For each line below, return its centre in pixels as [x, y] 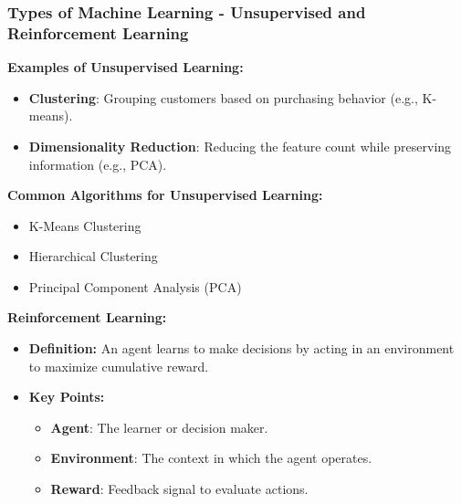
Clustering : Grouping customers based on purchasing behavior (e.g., [223, 97]
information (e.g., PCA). [98, 164]
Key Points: [67, 397]
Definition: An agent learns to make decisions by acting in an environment [241, 348]
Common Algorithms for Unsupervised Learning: [165, 195]
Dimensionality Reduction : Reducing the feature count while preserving [240, 146]
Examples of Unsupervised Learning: [126, 67]
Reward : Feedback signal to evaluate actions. [179, 489]
